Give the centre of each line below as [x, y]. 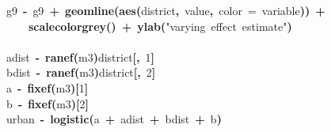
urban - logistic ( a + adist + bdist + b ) [114, 119]
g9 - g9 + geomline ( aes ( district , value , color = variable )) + [166, 10]
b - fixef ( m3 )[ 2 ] [48, 103]
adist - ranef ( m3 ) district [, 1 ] [81, 57]
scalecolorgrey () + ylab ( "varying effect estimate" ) [160, 26]
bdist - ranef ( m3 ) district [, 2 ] [81, 72]
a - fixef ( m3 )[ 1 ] [48, 87]
